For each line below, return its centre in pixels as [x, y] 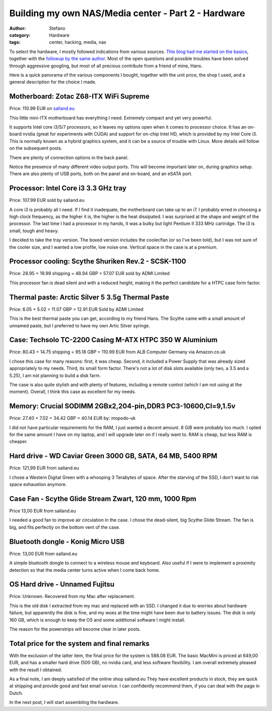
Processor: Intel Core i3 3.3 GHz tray [68, 188]
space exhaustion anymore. [38, 484]
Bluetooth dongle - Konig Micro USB [67, 542]
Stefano [57, 28]
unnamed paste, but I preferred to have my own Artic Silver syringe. [80, 325]
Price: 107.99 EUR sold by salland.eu [47, 200]
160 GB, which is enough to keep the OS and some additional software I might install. [97, 620]
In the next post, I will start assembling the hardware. [64, 702]
